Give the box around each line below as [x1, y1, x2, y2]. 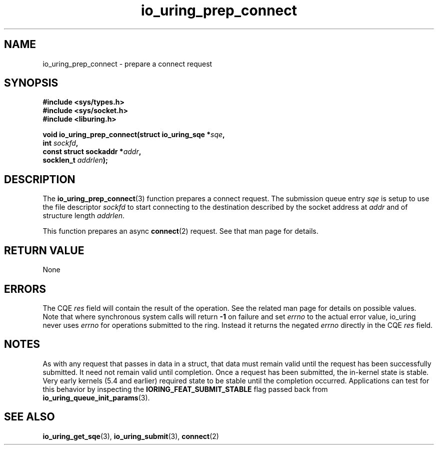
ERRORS [4, 282, 46, 295]
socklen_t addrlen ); [42, 156, 108, 165]
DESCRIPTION [4, 173, 75, 186]
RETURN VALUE [4, 244, 84, 257]
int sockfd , [42, 139, 78, 148]
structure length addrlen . [42, 211, 125, 220]
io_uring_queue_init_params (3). [42, 393, 150, 402]
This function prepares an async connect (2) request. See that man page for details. [42, 227, 318, 236]
